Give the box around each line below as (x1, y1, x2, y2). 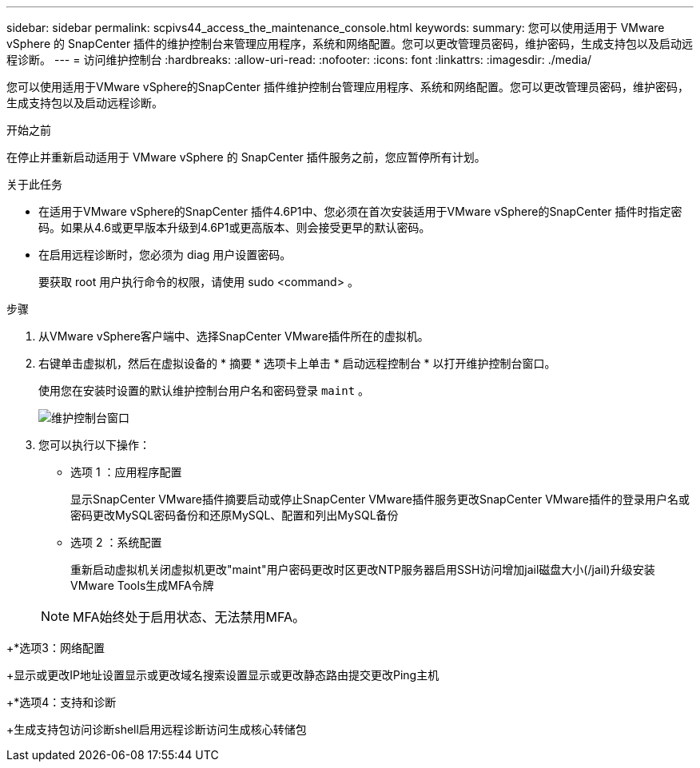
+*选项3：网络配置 (6, 641, 105, 655)
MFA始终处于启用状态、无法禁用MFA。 (73, 609, 306, 625)
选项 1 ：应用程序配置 (70, 465, 182, 479)
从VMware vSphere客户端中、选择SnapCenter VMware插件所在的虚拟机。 (38, 329, 429, 343)
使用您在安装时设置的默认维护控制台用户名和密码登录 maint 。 (38, 384, 370, 397)
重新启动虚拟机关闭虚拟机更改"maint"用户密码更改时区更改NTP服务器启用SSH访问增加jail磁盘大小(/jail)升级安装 (70, 563, 655, 576)
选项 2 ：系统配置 (70, 535, 162, 549)
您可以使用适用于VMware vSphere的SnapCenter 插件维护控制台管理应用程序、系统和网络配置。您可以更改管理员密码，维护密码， (6, 80, 689, 94)
